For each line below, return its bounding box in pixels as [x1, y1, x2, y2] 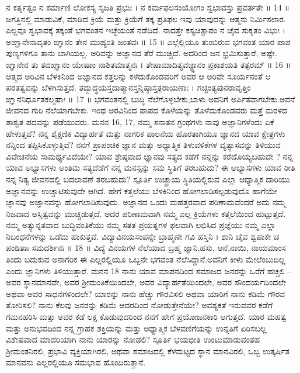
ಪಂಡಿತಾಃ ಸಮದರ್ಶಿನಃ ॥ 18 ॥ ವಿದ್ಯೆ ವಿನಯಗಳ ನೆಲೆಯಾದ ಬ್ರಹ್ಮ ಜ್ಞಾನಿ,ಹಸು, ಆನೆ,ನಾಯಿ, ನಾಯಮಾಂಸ [6, 241, 287, 254]
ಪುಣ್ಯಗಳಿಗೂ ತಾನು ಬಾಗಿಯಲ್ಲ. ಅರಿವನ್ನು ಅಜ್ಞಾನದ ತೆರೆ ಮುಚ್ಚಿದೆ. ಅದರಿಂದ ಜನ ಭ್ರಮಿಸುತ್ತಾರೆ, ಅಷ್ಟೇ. [6, 47, 277, 59]
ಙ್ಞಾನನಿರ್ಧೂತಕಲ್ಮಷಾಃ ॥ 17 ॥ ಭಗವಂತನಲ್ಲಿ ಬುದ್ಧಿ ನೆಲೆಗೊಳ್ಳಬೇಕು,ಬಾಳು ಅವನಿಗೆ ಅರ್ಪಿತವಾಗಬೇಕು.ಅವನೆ [6, 92, 295, 105]
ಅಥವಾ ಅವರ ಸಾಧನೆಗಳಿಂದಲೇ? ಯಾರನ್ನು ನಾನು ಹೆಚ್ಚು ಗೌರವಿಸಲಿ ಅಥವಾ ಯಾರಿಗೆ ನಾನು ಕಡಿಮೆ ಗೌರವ [6, 287, 285, 299]
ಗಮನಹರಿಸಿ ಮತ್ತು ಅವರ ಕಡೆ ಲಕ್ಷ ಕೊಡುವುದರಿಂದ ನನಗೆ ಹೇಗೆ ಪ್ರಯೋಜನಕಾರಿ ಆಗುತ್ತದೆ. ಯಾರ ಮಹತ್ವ [6, 310, 287, 323]
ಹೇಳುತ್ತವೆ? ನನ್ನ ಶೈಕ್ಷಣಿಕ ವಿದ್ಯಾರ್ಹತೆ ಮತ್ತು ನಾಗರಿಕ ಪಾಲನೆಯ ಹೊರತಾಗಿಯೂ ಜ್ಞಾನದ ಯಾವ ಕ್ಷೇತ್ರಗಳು [6, 127, 285, 139]
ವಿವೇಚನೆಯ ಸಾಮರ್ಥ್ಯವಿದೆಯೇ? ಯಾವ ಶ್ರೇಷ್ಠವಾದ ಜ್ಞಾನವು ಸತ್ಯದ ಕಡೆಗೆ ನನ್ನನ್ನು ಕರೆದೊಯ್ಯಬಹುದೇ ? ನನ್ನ [6, 150, 294, 162]
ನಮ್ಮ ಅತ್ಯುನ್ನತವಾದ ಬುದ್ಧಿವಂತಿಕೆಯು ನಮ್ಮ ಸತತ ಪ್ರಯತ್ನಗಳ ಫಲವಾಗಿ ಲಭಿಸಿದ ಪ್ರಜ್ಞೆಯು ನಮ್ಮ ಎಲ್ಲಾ [6, 219, 276, 231]
